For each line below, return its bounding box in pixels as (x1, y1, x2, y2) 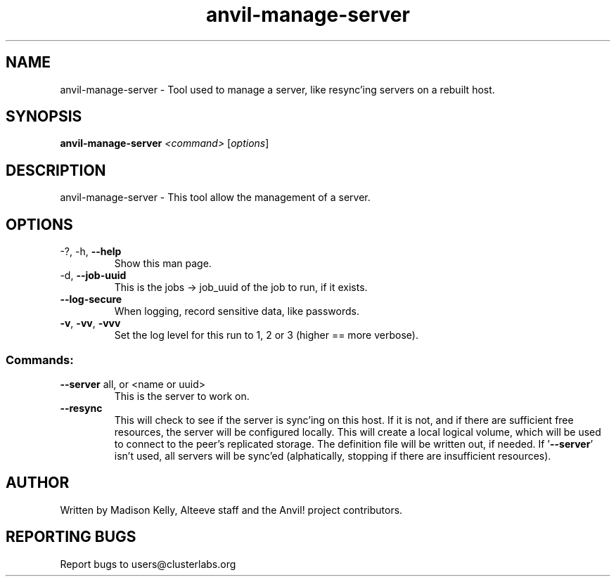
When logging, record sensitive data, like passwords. (114, 305, 359, 318)
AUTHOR (6, 474, 70, 492)
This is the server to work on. (114, 389, 250, 402)
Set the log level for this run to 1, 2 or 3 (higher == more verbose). (114, 329, 418, 342)
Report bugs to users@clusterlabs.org (60, 557, 236, 570)
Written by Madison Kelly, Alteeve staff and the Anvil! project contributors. (60, 503, 403, 516)
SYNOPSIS (6, 108, 82, 126)
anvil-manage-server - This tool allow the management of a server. (60, 191, 371, 204)
